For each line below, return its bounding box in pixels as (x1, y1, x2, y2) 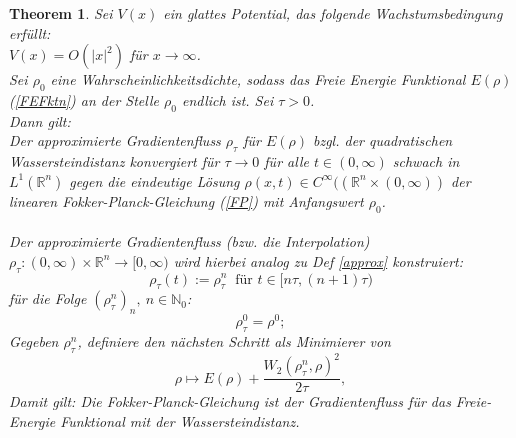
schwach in (392, 151, 460, 172)
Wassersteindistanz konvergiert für (9, 151, 220, 172)
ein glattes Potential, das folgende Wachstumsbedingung (163, 3, 503, 23)
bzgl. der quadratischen (312, 130, 453, 151)
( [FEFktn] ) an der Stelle (9, 89, 159, 110)
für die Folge (9, 288, 87, 309)
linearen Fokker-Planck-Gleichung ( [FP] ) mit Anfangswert (9, 190, 364, 211)
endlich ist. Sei (181, 89, 274, 110)
